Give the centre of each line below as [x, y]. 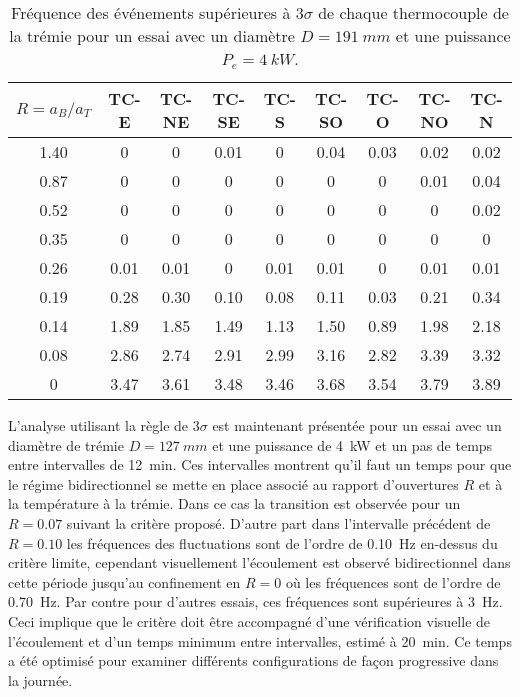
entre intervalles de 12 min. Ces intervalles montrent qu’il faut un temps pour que [260, 464]
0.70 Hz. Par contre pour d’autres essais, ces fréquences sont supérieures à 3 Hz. [255, 601]
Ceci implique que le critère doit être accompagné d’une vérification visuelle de [249, 620]
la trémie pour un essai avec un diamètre [152, 35]
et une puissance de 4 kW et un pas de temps [352, 444]
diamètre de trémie [66, 444]
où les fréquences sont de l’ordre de [393, 581]
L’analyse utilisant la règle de [98, 425]
